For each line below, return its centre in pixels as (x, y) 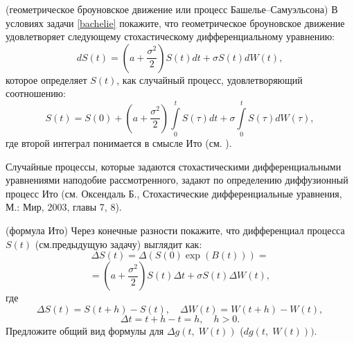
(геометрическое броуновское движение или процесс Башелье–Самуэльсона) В (172, 9)
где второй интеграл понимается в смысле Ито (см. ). (119, 143)
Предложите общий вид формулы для (85, 330)
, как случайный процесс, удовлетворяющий (210, 79)
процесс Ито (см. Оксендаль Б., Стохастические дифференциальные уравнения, (174, 193)
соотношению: (36, 93)
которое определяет (46, 79)
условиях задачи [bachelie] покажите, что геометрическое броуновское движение (175, 23)
